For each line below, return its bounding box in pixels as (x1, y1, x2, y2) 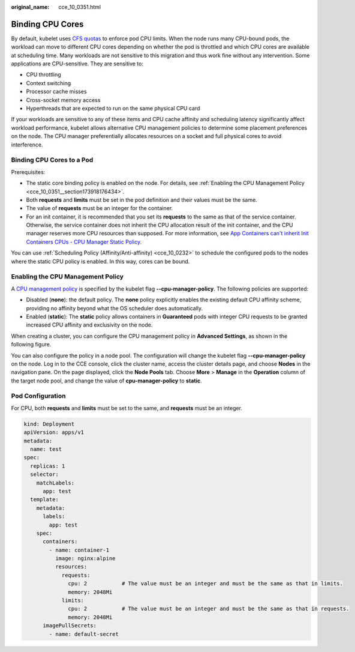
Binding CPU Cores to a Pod (11, 156, 94, 165)
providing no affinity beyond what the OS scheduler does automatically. (26, 304, 203, 312)
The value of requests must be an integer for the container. (26, 205, 173, 212)
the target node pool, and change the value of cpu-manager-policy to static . (11, 377, 202, 384)
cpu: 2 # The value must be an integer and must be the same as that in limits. (68, 580, 343, 587)
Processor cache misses (26, 88, 87, 95)
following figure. (11, 341, 52, 348)
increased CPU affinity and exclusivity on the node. (26, 321, 153, 328)
